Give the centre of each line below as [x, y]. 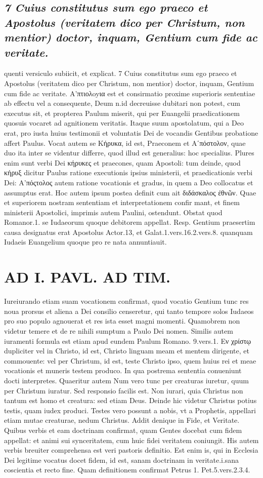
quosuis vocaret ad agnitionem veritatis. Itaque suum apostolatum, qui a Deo [124, 123]
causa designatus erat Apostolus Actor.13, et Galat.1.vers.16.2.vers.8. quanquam [128, 232]
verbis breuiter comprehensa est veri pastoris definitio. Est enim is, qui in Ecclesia [131, 450]
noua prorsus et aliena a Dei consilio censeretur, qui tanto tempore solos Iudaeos [129, 311]
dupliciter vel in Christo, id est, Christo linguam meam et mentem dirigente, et [127, 351]
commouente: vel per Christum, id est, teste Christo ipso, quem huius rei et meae [130, 360]
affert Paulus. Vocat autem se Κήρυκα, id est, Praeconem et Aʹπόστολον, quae [125, 143]
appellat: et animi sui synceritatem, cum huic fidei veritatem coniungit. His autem [131, 440]
